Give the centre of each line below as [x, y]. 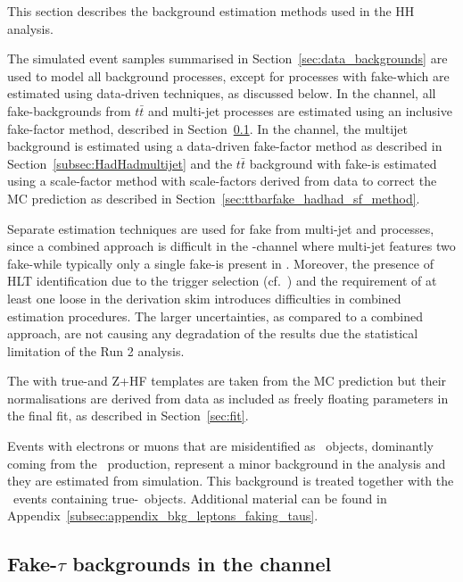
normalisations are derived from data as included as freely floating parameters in [228, 398]
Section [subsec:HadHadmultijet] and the [120, 163]
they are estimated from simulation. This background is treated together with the [231, 481]
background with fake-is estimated [343, 163]
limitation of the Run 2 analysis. [96, 350]
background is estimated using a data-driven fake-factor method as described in [225, 146]
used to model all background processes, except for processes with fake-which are [228, 75]
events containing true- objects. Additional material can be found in [200, 498]
